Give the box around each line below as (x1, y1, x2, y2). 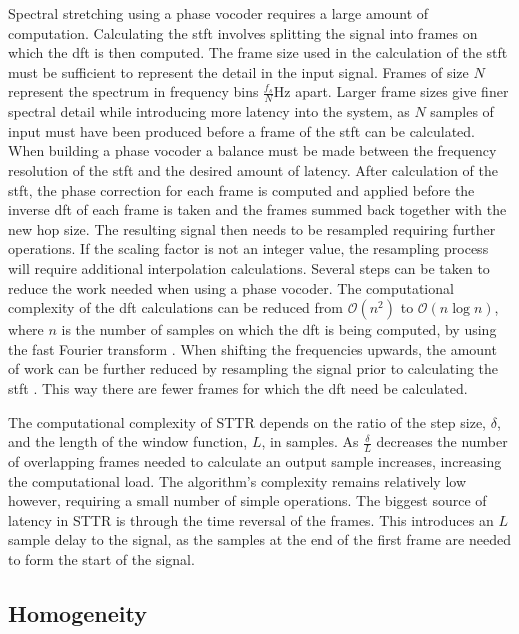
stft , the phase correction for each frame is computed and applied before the (8, 179, 475, 200)
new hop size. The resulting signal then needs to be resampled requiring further (8, 218, 496, 239)
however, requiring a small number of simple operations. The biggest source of (8, 490, 487, 511)
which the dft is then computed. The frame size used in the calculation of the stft (8, 42, 508, 63)
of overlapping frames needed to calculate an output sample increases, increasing (8, 450, 502, 471)
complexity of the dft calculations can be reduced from (8, 297, 343, 318)
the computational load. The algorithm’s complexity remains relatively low (8, 470, 466, 491)
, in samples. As (261, 431, 359, 452)
